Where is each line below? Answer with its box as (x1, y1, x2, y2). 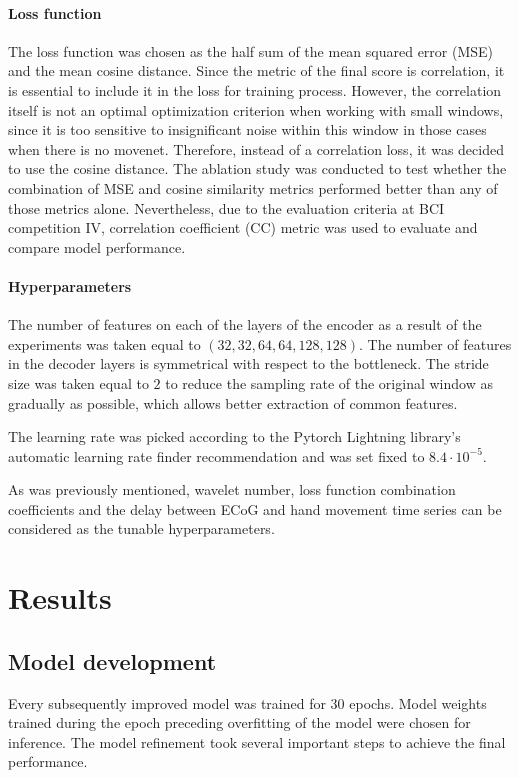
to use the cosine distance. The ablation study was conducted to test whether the (8, 158, 507, 179)
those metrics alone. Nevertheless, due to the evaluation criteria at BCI (8, 197, 445, 218)
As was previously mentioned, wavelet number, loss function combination (8, 479, 456, 500)
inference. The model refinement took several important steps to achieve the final (8, 731, 506, 752)
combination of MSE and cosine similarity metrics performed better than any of (8, 177, 498, 198)
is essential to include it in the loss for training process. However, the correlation (8, 79, 502, 100)
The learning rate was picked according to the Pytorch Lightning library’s (8, 426, 461, 447)
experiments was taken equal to (8, 333, 201, 354)
